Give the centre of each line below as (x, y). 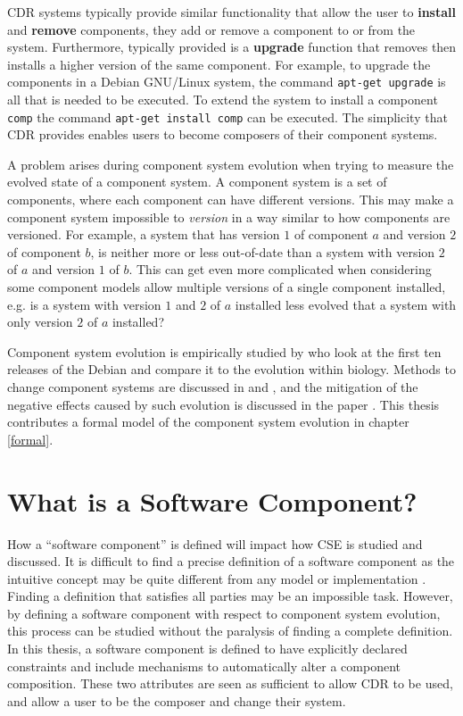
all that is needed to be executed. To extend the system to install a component (223, 100)
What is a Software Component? (212, 500)
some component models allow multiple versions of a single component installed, (227, 287)
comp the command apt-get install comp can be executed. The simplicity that (227, 117)
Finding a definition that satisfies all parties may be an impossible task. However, (230, 596)
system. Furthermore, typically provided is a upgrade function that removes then (232, 47)
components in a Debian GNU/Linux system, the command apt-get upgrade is (227, 82)
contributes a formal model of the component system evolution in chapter (208, 422)
